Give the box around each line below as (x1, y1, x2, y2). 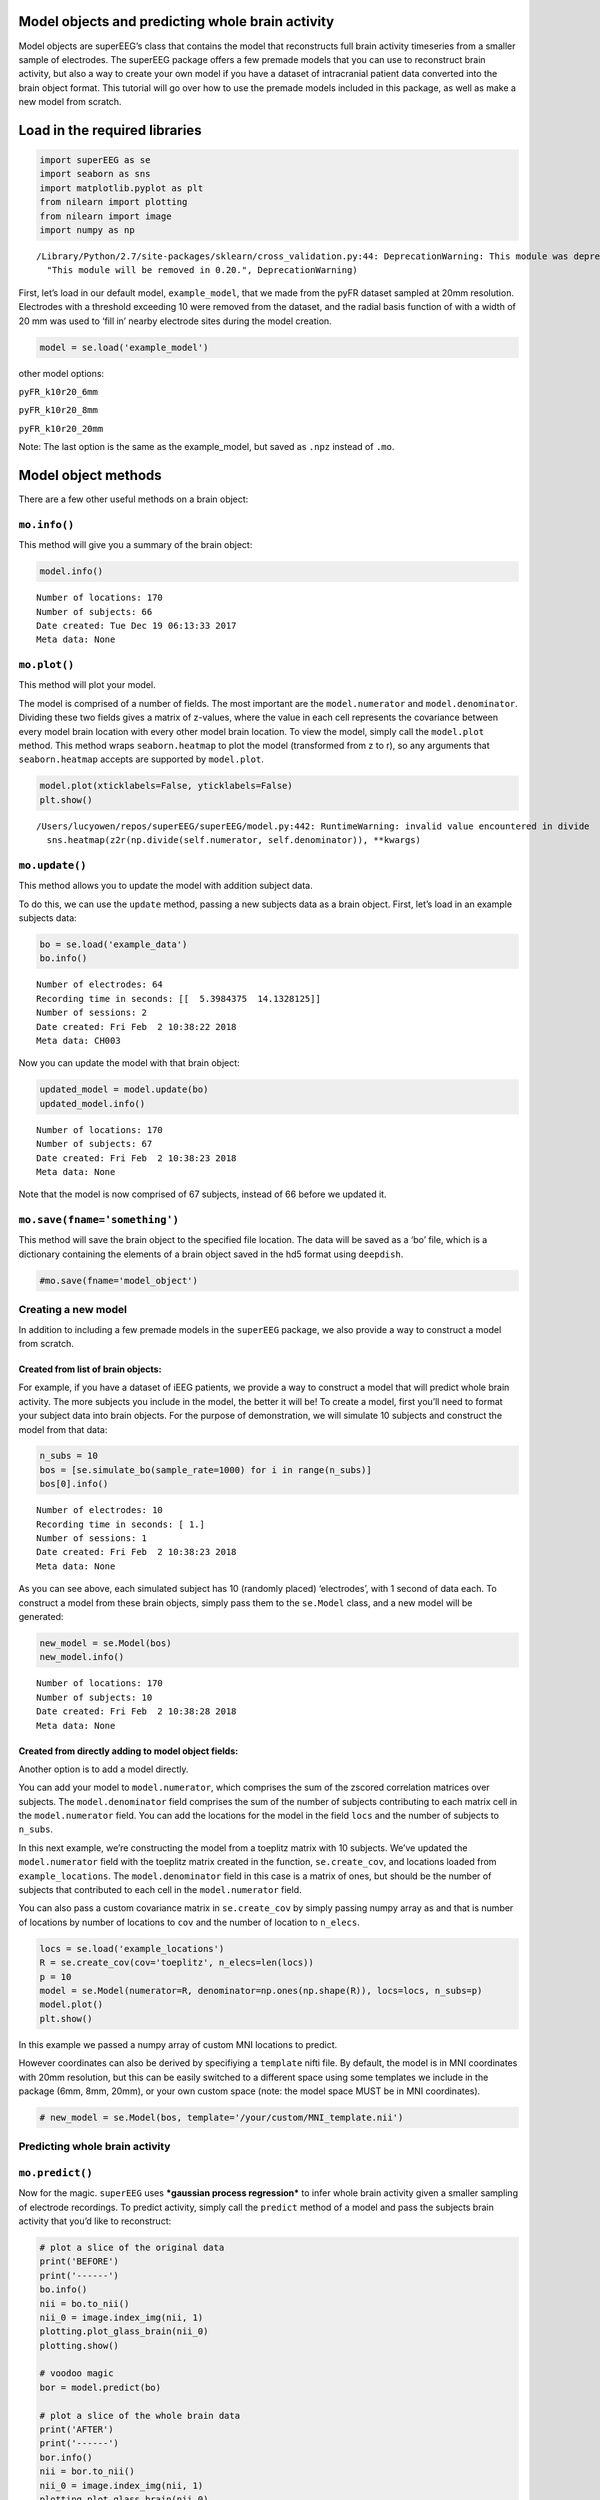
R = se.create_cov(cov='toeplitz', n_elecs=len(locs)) (39, 1957, 314, 1969)
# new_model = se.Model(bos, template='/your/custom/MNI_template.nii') (39, 2111, 404, 2123)
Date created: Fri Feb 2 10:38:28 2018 (36, 1706, 237, 1717)
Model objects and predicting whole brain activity (18, 13, 335, 30)
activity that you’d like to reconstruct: (18, 2215, 172, 2227)
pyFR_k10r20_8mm (18, 405, 99, 416)
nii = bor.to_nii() (39, 2466, 135, 2477)
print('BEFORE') (39, 2256, 120, 2267)
